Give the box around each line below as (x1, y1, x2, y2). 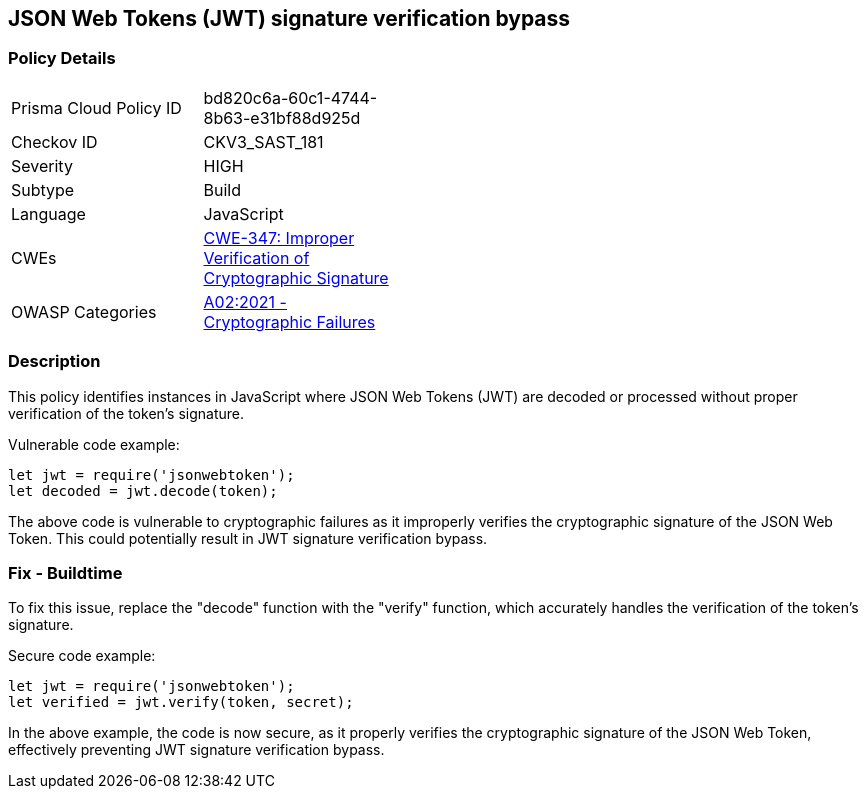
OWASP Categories (11, 301, 157, 322)
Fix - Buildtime (8, 562, 123, 583)
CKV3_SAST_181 (203, 131, 324, 152)
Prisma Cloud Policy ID (11, 97, 182, 118)
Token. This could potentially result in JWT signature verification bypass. (8, 529, 488, 547)
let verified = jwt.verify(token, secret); (8, 694, 354, 711)
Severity (11, 155, 73, 176)
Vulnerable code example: (8, 435, 180, 453)
